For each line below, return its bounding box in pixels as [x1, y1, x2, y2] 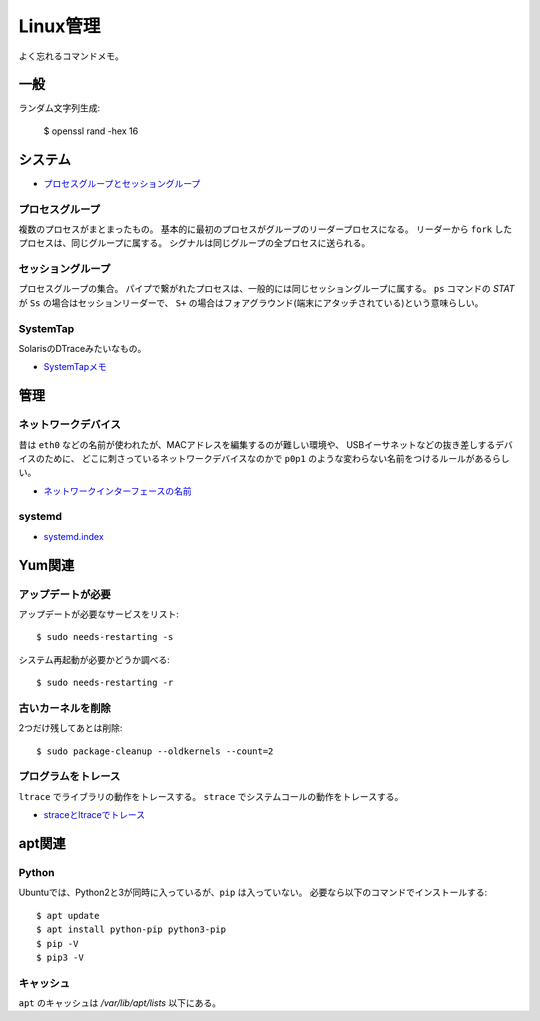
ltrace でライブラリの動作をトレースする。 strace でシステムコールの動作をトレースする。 [18, 790, 404, 802]
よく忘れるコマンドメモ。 [18, 50, 124, 62]
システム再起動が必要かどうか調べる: [18, 653, 170, 665]
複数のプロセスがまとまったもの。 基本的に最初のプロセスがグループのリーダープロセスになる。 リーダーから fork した [18, 223, 513, 235]
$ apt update [36, 910, 100, 921]
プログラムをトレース [18, 770, 121, 784]
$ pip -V [36, 938, 79, 949]
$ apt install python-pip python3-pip [36, 924, 227, 935]
